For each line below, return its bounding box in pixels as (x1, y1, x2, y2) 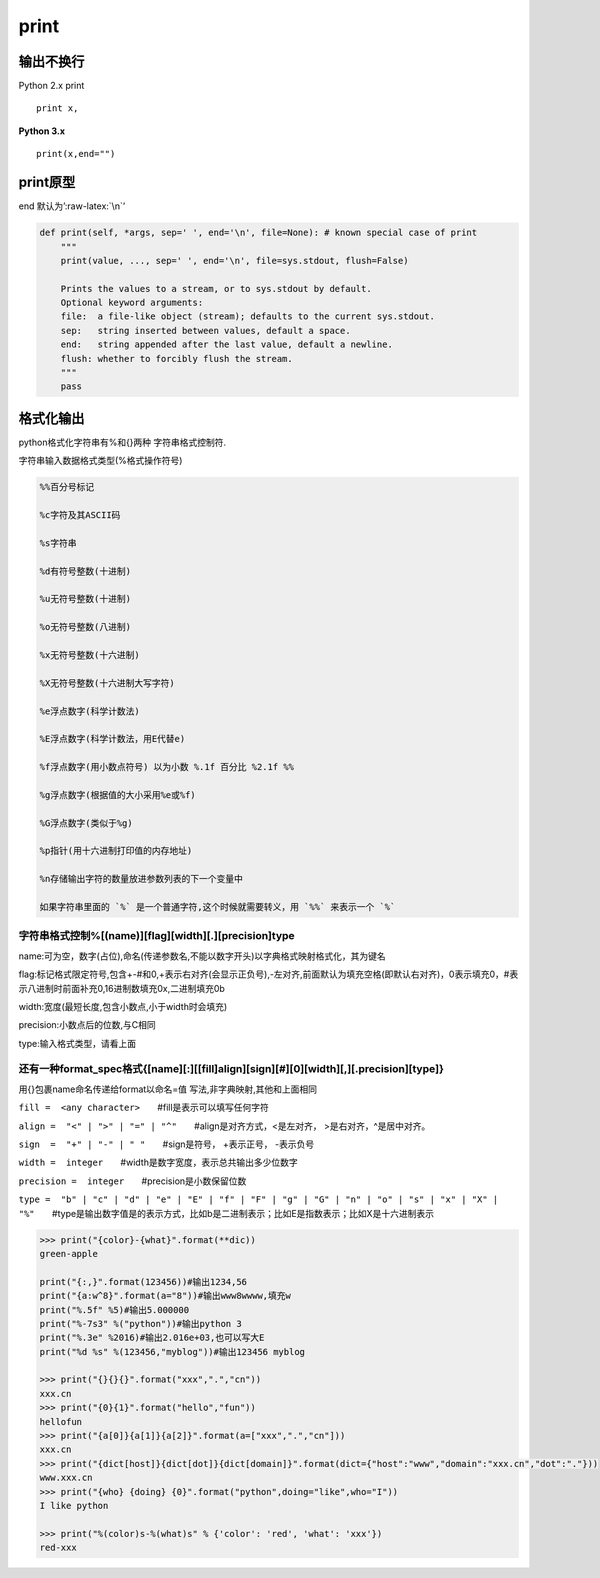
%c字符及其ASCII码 (39, 510, 121, 521)
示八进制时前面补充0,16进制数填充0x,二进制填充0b (18, 982, 225, 994)
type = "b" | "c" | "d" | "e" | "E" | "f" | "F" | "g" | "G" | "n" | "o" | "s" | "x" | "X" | (18, 1194, 499, 1205)
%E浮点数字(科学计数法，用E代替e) (39, 733, 186, 745)
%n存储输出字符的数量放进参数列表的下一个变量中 (39, 873, 244, 885)
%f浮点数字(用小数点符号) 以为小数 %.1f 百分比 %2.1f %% (39, 761, 295, 773)
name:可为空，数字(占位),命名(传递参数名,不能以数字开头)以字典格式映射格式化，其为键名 (18, 950, 387, 962)
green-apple (39, 1248, 99, 1259)
